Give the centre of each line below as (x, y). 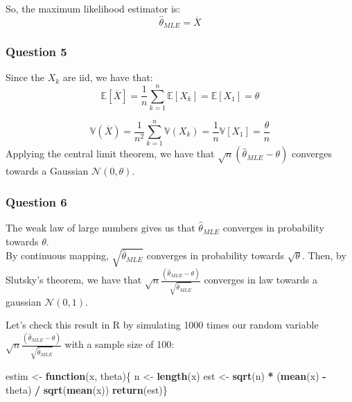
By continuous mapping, (57, 255)
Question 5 (36, 52)
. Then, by (324, 255)
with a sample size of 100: (120, 344)
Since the (25, 77)
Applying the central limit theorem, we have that (110, 154)
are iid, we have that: (108, 77)
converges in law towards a (261, 280)
